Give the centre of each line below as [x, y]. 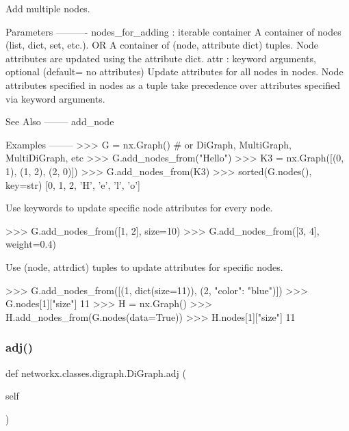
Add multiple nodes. [48, 8]
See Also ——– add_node [60, 121]
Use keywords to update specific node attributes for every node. [139, 208]
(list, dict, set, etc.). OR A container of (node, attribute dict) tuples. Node [162, 45]
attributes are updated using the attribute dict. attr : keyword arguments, [161, 58]
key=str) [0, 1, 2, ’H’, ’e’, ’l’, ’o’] [73, 184]
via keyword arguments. [55, 98]
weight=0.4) [31, 244]
